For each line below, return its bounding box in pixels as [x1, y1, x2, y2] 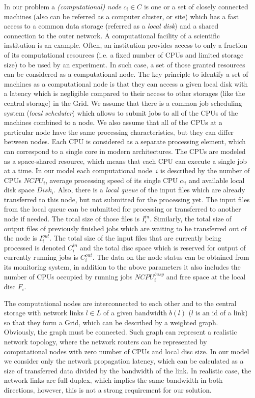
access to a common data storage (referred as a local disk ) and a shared [4, 21, 219, 31]
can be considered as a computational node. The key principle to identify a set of [4, 69, 248, 79]
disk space [4, 184, 34, 195]
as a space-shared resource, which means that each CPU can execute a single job [4, 155, 247, 166]
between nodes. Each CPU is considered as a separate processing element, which [4, 136, 246, 147]
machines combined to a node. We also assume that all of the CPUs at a [4, 117, 223, 127]
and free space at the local [166, 271, 246, 281]
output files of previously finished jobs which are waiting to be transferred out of [4, 223, 247, 233]
